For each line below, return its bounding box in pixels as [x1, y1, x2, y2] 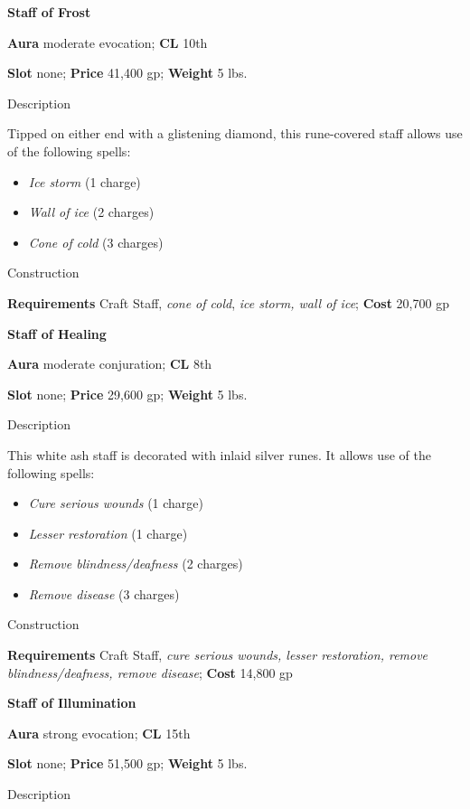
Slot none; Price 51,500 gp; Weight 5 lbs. [7, 754, 248, 773]
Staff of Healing [7, 324, 107, 343]
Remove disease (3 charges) [28, 584, 180, 603]
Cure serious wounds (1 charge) [28, 494, 204, 513]
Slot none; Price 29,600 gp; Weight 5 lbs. [7, 384, 248, 403]
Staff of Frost [7, 3, 91, 21]
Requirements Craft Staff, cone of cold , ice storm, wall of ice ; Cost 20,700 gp [7, 293, 449, 312]
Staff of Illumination [7, 693, 136, 712]
